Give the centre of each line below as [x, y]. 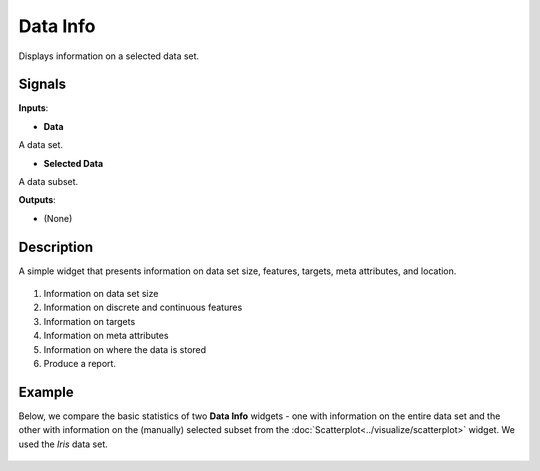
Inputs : [33, 108]
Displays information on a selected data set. [109, 56]
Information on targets [89, 321]
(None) [58, 218]
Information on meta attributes [106, 336]
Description [56, 246]
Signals [42, 84]
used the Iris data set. [63, 444]
